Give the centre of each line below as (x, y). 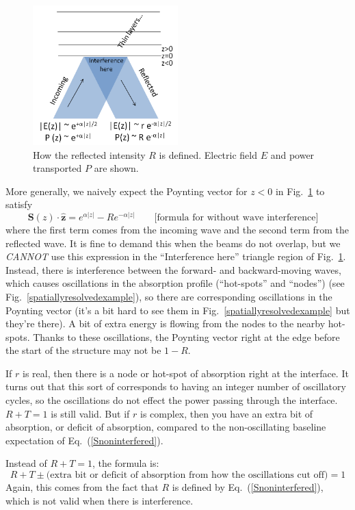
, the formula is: (126, 463)
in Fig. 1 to (300, 191)
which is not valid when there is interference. (100, 500)
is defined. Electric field (208, 154)
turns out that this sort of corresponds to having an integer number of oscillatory (176, 386)
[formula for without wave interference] (236, 217)
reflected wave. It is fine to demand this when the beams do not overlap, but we (173, 243)
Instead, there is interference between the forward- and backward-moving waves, (173, 269)
